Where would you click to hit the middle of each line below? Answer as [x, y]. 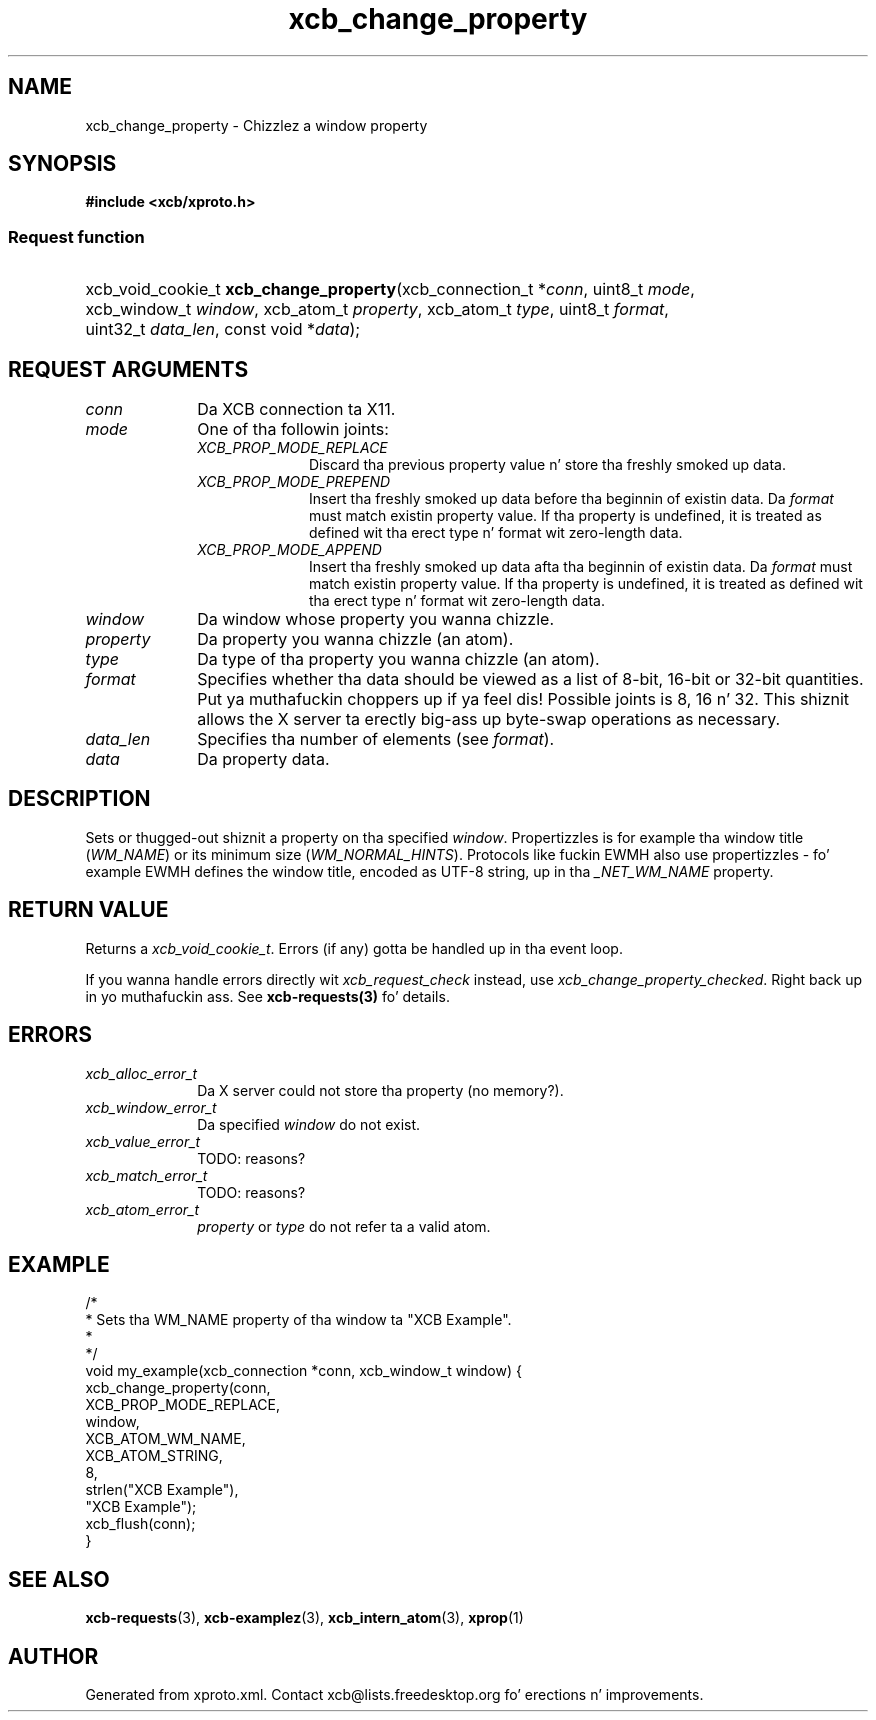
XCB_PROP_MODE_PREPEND [294, 482]
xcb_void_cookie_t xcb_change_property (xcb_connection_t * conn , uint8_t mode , [390, 289]
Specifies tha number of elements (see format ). [376, 739]
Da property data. [263, 759]
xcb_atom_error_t [142, 1209]
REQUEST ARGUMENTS [128, 369]
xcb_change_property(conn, [178, 1388]
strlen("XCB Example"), [162, 1490]
